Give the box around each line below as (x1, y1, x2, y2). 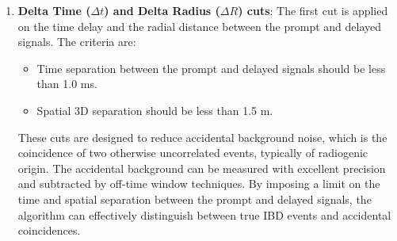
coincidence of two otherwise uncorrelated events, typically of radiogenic (17, 144, 368, 161)
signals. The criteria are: (17, 33, 136, 50)
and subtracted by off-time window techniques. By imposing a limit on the (17, 175, 380, 192)
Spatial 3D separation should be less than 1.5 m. (36, 101, 273, 118)
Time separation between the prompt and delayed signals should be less (36, 59, 386, 76)
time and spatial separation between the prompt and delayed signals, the (17, 190, 372, 207)
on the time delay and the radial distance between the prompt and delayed (17, 17, 382, 34)
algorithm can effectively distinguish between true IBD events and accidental (17, 206, 391, 223)
